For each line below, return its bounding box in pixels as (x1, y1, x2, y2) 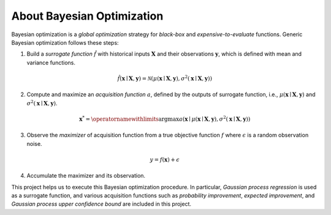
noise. (26, 140, 42, 147)
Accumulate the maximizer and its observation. (26, 172, 146, 179)
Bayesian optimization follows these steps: (11, 39, 119, 46)
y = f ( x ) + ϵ (150, 156, 180, 163)
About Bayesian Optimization (11, 9, 164, 23)
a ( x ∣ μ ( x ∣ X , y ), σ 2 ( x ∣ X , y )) (178, 115, 251, 123)
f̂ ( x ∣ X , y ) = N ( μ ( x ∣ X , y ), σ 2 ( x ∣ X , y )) (117, 74, 213, 82)
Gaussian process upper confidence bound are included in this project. (11, 200, 192, 208)
